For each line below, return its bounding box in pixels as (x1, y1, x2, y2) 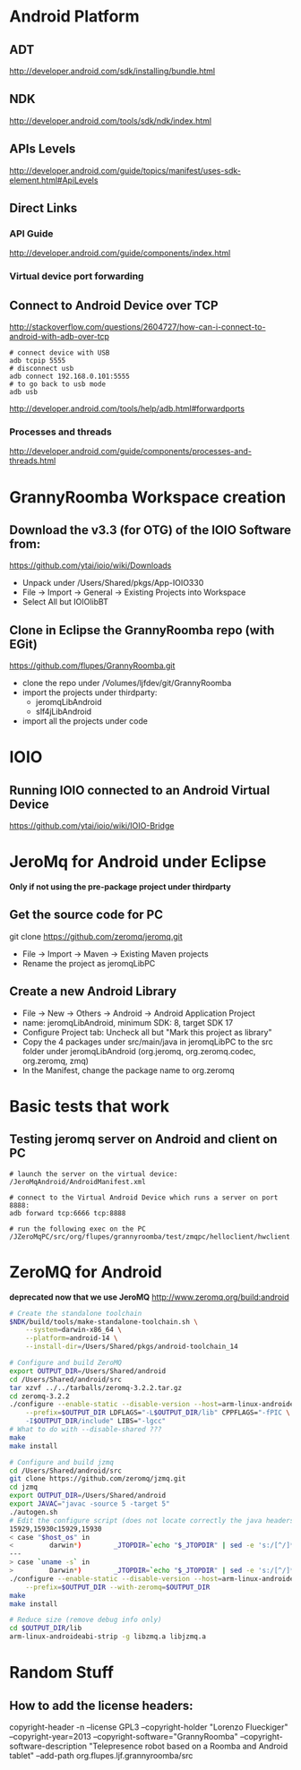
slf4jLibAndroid (35, 706, 92, 717)
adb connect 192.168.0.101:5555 (9, 372, 130, 382)
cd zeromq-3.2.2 (9, 1391, 70, 1401)
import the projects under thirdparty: (21, 687, 158, 698)
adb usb (9, 388, 39, 397)
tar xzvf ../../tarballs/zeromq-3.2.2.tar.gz (9, 1383, 182, 1392)
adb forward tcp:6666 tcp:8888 (9, 1208, 126, 1217)
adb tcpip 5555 (9, 357, 66, 365)
